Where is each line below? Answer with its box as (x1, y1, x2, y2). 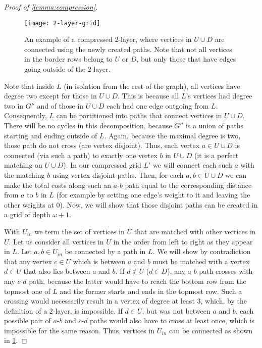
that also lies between (23, 266, 90, 276)
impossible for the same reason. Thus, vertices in (4, 325, 155, 335)
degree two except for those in (4, 90, 97, 101)
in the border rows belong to (24, 54, 113, 64)
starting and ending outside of (4, 130, 97, 140)
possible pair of (4, 315, 51, 326)
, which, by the (200, 295, 247, 306)
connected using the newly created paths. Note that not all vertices (24, 43, 232, 54)
